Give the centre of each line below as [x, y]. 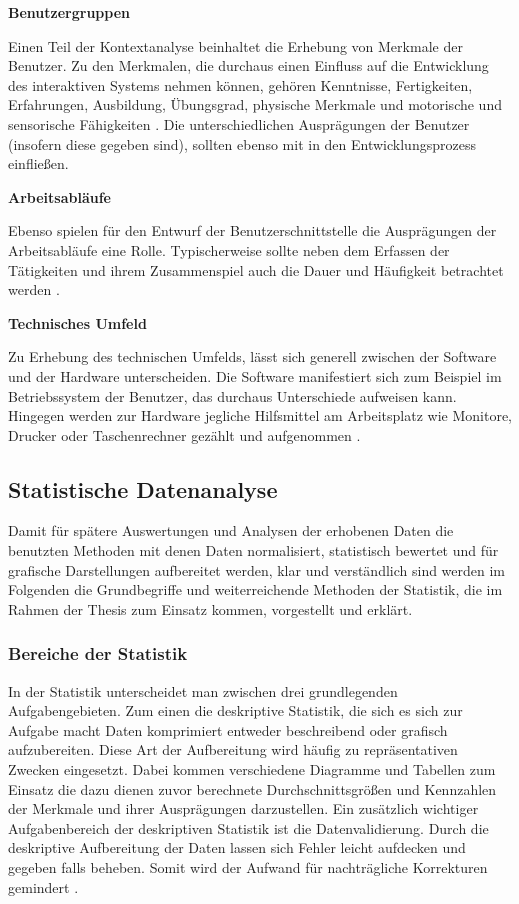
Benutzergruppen [69, 12]
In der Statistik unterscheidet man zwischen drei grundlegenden [203, 690]
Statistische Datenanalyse [143, 488]
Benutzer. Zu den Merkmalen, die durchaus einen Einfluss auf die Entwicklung [248, 65]
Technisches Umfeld [77, 322]
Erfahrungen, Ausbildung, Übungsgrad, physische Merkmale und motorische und [255, 104]
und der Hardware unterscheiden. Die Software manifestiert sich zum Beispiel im [255, 375]
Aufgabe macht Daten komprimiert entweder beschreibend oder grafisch [228, 729]
